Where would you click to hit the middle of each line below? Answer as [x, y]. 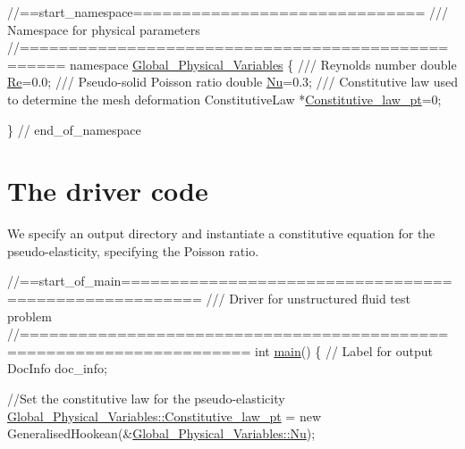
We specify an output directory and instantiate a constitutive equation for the [221, 233]
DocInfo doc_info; [57, 368]
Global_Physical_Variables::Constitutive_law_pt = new [164, 416]
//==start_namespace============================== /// [228, 12]
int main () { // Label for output [343, 350]
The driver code [108, 191]
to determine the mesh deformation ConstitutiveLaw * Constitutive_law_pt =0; [224, 99]
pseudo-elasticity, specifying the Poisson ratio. [133, 250]
